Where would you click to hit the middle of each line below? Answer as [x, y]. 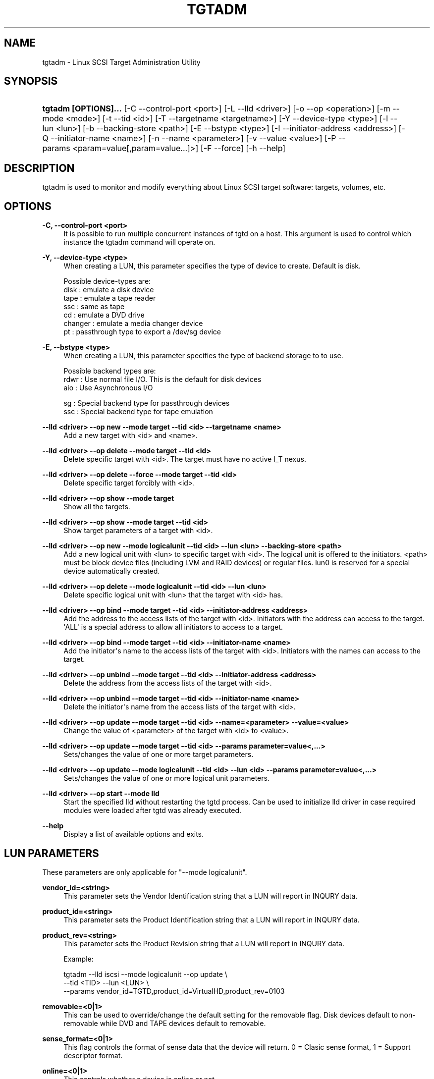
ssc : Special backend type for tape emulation [138, 412]
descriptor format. [93, 1055]
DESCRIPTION [39, 168]
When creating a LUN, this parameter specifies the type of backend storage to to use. [203, 356]
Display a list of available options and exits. [134, 834]
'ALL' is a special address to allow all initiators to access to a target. [173, 627]
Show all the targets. [97, 507]
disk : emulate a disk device [109, 290]
